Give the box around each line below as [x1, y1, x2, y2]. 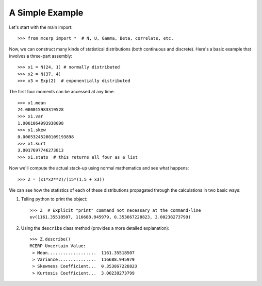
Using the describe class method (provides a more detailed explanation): [21, 225, 170, 231]
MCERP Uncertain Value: [30, 243, 86, 249]
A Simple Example [9, 7, 83, 18]
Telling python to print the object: [21, 196, 87, 202]
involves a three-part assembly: [9, 53, 73, 59]
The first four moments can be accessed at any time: [9, 89, 115, 95]
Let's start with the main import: [9, 24, 73, 30]
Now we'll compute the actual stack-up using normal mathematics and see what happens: [9, 165, 189, 171]
